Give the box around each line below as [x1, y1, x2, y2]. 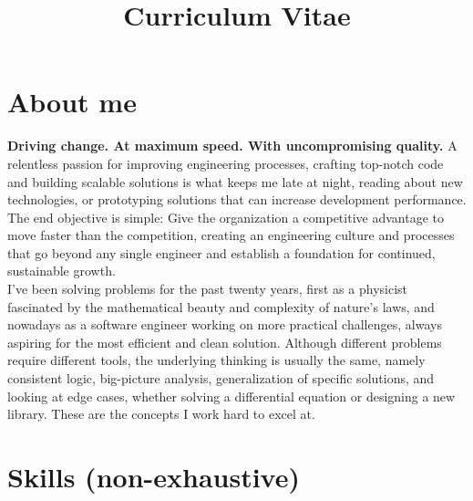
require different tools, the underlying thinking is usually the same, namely [7, 350, 426, 370]
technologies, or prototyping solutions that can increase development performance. [7, 190, 467, 209]
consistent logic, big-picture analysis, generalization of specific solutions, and [7, 369, 435, 388]
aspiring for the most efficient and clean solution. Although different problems [7, 332, 442, 351]
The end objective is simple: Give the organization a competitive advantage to [7, 207, 444, 226]
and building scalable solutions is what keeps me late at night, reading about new [7, 172, 463, 191]
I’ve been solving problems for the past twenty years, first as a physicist [7, 279, 408, 298]
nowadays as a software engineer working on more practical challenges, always [7, 315, 442, 334]
